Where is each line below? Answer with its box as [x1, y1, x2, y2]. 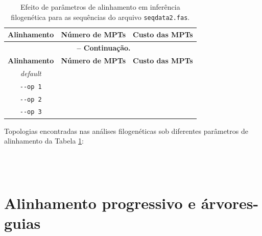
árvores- [201, 193, 259, 214]
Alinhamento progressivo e [4, 193, 196, 214]
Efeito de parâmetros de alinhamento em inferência [20, 2, 180, 12]
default [20, 67, 41, 78]
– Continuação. [77, 42, 131, 53]
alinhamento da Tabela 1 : [4, 135, 84, 146]
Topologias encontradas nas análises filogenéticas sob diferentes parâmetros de [4, 125, 248, 136]
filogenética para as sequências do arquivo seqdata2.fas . [11, 11, 190, 22]
